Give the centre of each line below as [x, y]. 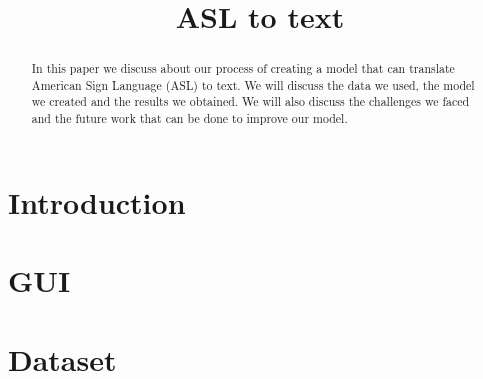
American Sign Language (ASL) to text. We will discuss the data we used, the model [253, 84]
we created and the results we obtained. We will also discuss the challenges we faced [250, 101]
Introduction [97, 201]
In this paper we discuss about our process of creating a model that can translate [243, 68]
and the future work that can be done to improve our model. [189, 118]
